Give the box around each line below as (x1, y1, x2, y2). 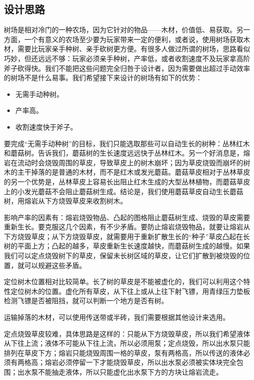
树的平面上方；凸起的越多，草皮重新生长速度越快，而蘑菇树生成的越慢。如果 (4, 241, 250, 251)
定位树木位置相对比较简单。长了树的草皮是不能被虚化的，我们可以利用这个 (4, 276, 243, 287)
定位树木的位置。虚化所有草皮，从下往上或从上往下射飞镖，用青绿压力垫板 (10, 286, 250, 296)
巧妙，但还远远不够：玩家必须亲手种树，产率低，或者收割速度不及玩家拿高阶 (4, 53, 250, 63)
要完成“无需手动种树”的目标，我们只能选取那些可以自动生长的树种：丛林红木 (4, 138, 250, 148)
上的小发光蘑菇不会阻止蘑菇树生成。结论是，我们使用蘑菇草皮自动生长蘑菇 (4, 186, 243, 196)
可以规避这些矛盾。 (24, 260, 86, 270)
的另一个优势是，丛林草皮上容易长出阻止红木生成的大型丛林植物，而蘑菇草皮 (4, 176, 250, 186)
